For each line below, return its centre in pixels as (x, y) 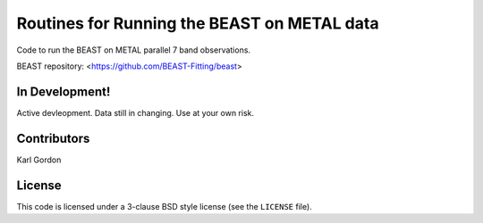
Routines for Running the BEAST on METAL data (198, 23)
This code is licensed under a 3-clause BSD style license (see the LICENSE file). (164, 206)
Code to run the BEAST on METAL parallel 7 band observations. (133, 50)
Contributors (53, 138)
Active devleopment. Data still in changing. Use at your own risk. (136, 112)
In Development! (64, 91)
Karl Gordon (39, 160)
